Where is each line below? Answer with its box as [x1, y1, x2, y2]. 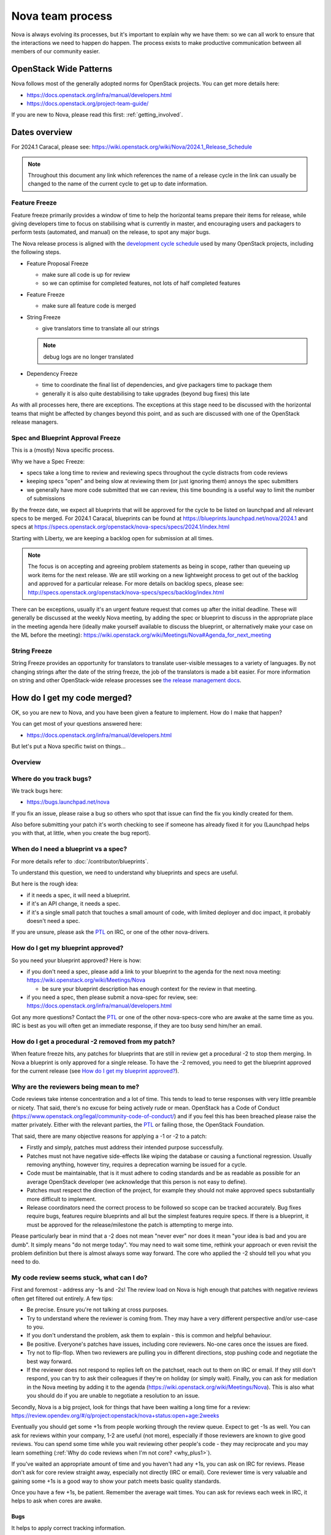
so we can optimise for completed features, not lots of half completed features [42, 279, 241, 287]
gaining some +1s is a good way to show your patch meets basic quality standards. [11, 1477, 221, 1485]
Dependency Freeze [26, 370, 78, 378]
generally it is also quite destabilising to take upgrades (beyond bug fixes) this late [42, 390, 250, 397]
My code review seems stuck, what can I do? [11, 1273, 148, 1282]
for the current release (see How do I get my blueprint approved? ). [11, 1067, 180, 1074]
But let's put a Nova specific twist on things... [11, 743, 126, 750]
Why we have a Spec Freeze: [11, 457, 85, 465]
